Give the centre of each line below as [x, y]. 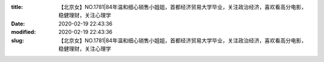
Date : [18, 23]
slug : [17, 40]
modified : [23, 32]
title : [17, 7]
